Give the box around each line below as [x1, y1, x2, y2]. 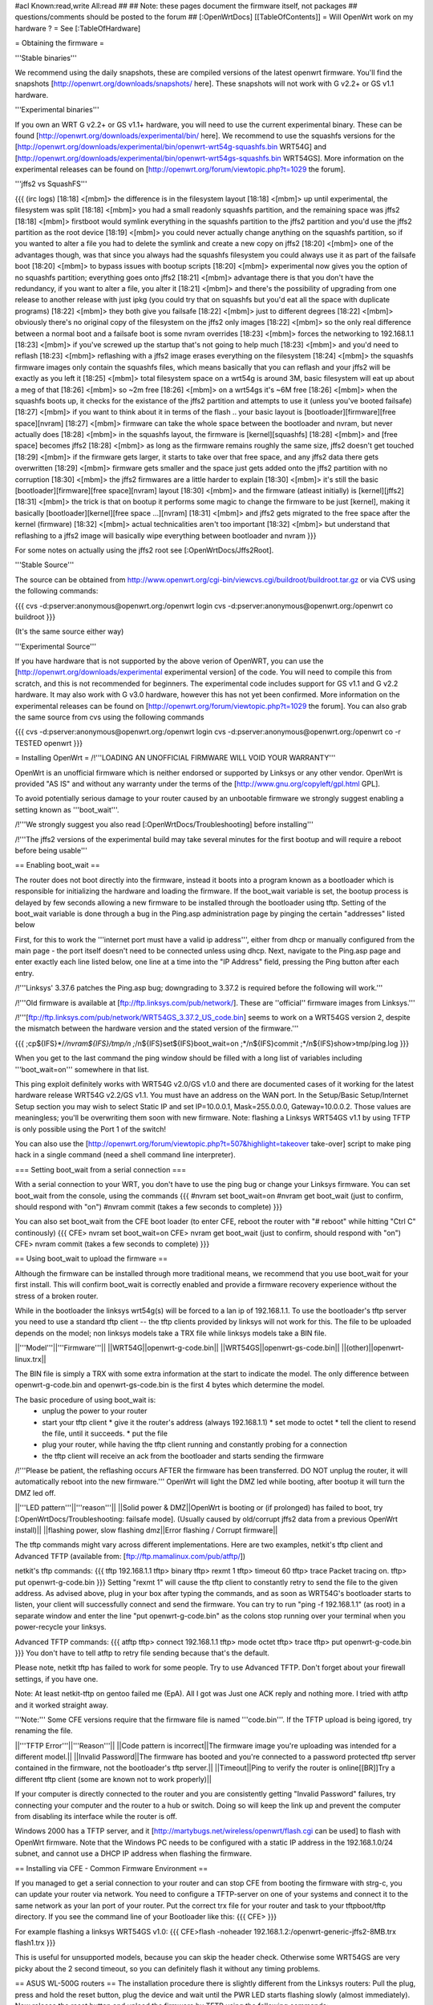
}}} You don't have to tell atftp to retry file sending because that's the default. [14, 1648, 270, 1658]
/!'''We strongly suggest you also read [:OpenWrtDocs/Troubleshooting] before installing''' [14, 820, 314, 829]
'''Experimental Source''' [14, 642, 96, 651]
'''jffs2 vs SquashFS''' [14, 179, 87, 188]
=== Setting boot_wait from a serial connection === [14, 1165, 187, 1174]
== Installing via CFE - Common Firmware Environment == [14, 1863, 208, 1873]
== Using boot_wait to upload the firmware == [14, 1254, 168, 1263]
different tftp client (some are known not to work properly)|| [14, 1774, 212, 1784]
